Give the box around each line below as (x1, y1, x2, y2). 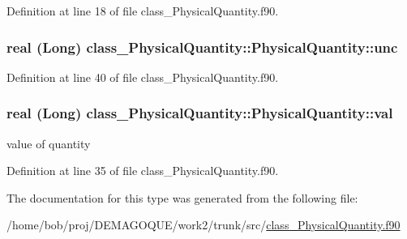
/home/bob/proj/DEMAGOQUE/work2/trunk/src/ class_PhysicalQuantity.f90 (6, 216, 401, 233)
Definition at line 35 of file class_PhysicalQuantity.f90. (6, 162, 279, 179)
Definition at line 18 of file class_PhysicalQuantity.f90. (6, 2, 279, 19)
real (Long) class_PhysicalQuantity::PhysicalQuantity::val (6, 103, 393, 123)
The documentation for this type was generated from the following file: (6, 189, 358, 206)
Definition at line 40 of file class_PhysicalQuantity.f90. (6, 68, 279, 85)
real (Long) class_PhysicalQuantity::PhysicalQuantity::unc (6, 36, 398, 57)
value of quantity (6, 134, 91, 152)
